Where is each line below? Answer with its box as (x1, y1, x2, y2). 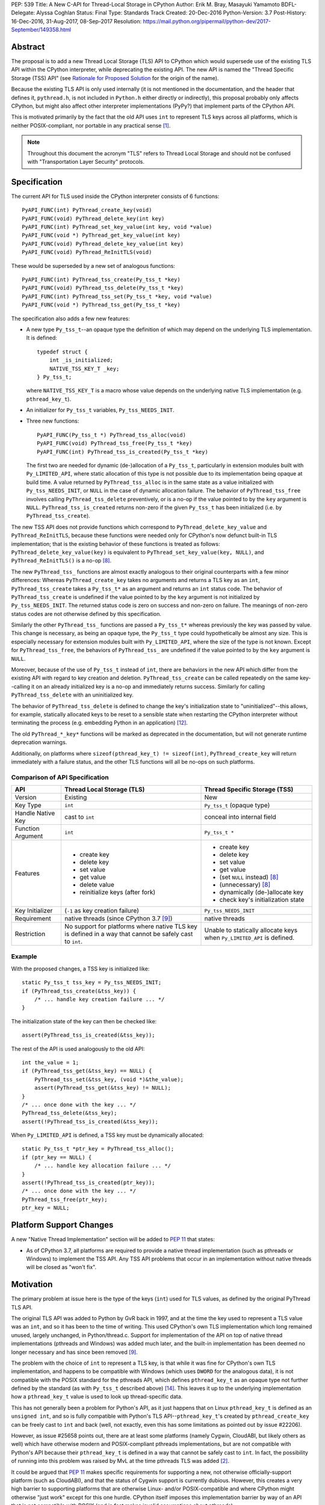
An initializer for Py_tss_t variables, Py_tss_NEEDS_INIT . (26, 406, 175, 414)
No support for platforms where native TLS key (64, 922, 198, 931)
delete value (79, 881, 114, 889)
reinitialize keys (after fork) (79, 888, 156, 896)
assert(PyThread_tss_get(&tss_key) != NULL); (34, 1084, 172, 1091)
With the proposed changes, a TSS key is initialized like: (11, 965, 150, 972)
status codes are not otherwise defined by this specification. (11, 610, 162, 617)
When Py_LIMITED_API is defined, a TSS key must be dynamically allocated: (11, 1132, 204, 1139)
